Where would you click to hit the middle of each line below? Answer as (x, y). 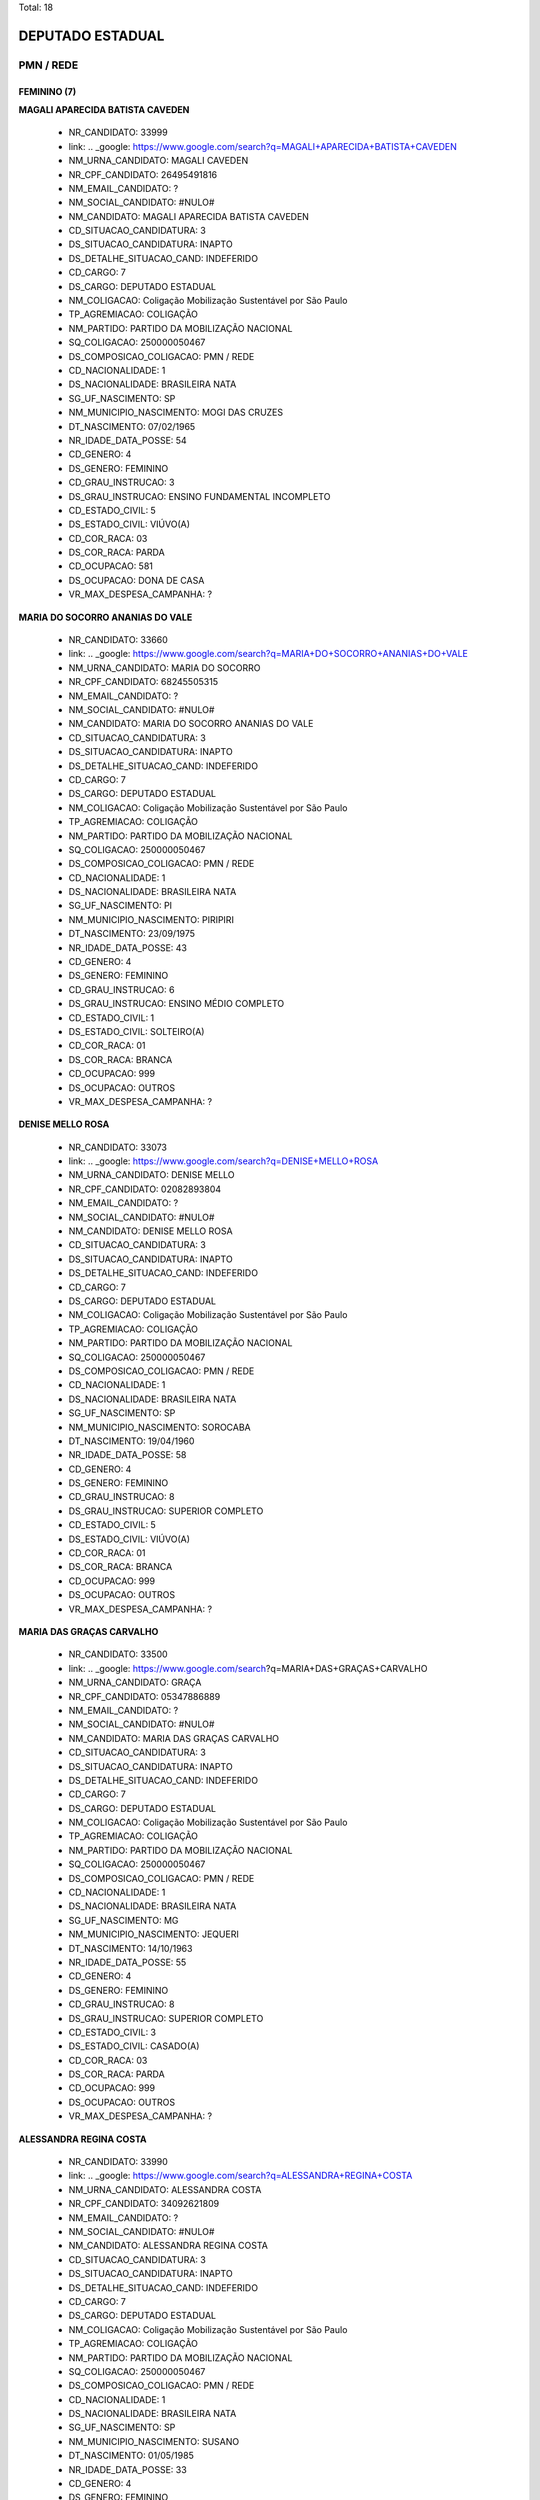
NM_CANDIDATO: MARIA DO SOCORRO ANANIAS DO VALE (191, 724)
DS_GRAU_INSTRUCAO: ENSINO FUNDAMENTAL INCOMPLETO (199, 496)
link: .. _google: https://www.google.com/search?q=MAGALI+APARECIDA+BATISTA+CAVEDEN (262, 146)
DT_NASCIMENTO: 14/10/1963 (130, 1948)
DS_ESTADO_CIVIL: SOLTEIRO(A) (136, 1031)
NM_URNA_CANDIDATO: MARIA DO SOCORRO (164, 667)
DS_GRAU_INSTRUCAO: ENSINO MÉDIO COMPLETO (176, 1004)
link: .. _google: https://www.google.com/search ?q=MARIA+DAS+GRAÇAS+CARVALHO (248, 1668)
